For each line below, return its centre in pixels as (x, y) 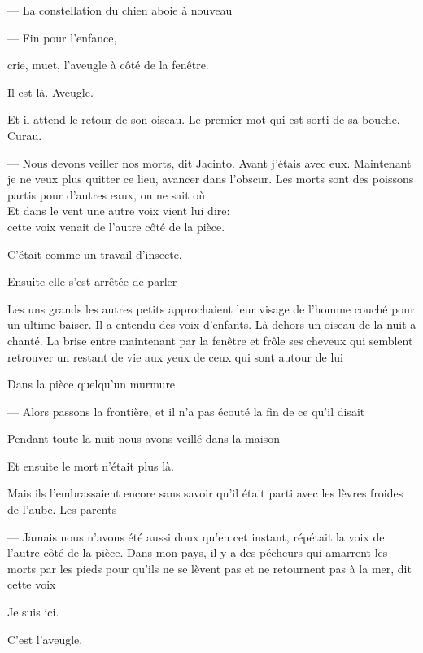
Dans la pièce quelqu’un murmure (92, 384)
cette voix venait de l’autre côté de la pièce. (116, 226)
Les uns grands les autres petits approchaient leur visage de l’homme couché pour (211, 308)
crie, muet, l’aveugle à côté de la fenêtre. (108, 65)
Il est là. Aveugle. (50, 92)
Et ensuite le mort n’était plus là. (91, 465)
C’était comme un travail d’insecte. (95, 254)
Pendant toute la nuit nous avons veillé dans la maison (144, 438)
